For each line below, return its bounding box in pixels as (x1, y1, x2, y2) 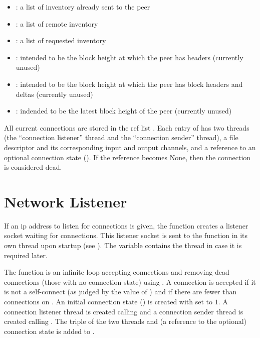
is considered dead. (4, 162, 62, 172)
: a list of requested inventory (16, 35, 106, 46)
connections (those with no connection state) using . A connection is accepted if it (4, 276, 256, 287)
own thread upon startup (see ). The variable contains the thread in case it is (4, 240, 242, 251)
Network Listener (4, 191, 127, 211)
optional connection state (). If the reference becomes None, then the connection (4, 152, 251, 162)
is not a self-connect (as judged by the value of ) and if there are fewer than (4, 286, 237, 297)
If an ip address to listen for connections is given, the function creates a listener (4, 220, 248, 231)
